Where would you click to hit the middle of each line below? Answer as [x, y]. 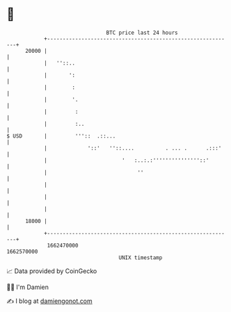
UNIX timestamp [141, 257]
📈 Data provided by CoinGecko [52, 271]
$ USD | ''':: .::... [61, 136]
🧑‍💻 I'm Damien [28, 287]
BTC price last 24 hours [142, 33]
